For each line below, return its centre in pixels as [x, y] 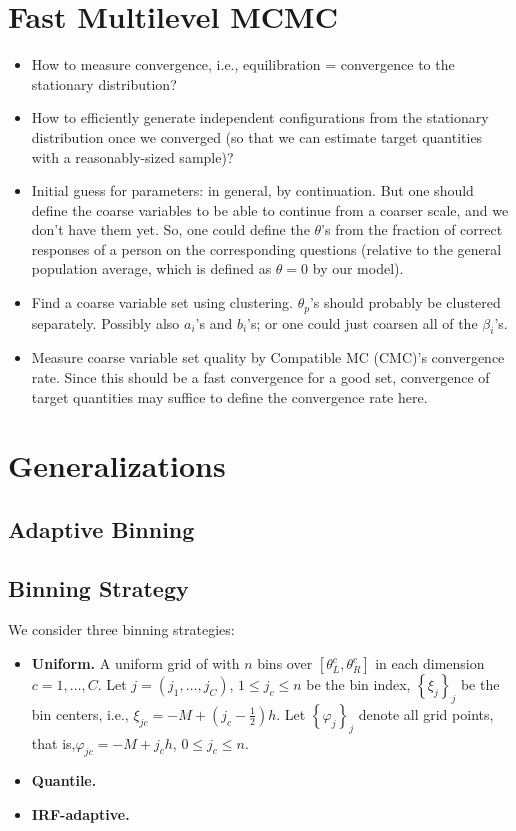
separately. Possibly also [105, 322]
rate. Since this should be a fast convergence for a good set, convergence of [260, 376]
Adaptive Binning [101, 528]
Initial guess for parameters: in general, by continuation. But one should [252, 190]
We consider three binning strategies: [121, 629]
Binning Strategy [98, 587]
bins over [285, 663]
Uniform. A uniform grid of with [135, 663]
